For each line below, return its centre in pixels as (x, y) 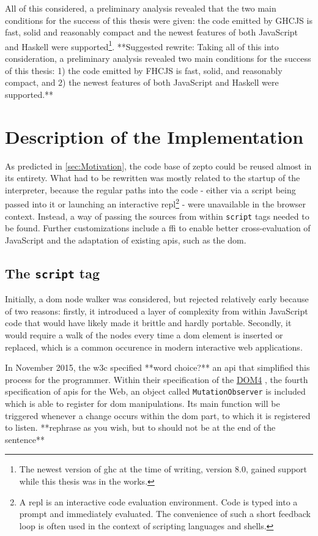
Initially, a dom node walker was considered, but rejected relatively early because (157, 299)
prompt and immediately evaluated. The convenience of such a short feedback (165, 514)
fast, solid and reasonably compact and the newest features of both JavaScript (152, 32)
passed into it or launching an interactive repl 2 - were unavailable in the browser (156, 203)
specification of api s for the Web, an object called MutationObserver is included (155, 391)
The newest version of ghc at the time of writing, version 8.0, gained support (163, 469)
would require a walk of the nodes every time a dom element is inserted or (144, 334)
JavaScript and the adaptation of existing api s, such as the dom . (126, 240)
